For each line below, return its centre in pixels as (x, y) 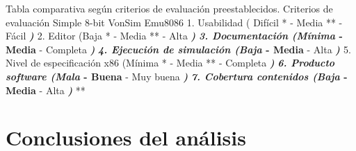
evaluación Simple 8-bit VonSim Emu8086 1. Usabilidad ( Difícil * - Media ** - (174, 22)
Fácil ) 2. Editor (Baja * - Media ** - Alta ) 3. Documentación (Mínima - (174, 36)
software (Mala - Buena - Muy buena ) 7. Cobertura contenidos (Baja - (177, 76)
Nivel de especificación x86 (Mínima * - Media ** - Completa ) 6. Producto (170, 63)
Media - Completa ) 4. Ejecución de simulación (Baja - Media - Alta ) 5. (178, 49)
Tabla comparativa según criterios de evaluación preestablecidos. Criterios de (169, 8)
